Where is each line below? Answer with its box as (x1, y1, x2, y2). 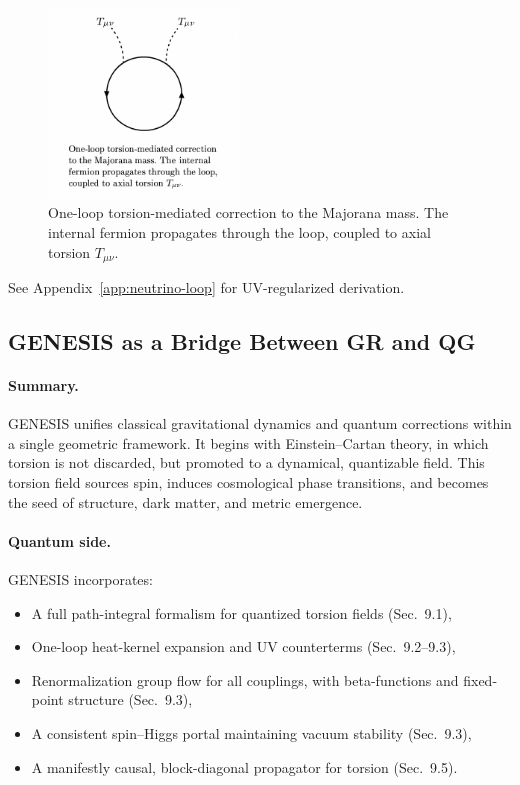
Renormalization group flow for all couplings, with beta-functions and (31, 669, 459, 690)
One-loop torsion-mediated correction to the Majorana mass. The (48, 202, 449, 223)
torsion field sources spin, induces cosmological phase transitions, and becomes (8, 471, 489, 492)
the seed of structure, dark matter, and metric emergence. (8, 491, 363, 512)
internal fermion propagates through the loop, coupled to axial (48, 221, 431, 242)
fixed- (463, 669, 498, 690)
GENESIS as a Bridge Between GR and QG (8, 326, 476, 357)
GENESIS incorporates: (8, 568, 153, 589)
